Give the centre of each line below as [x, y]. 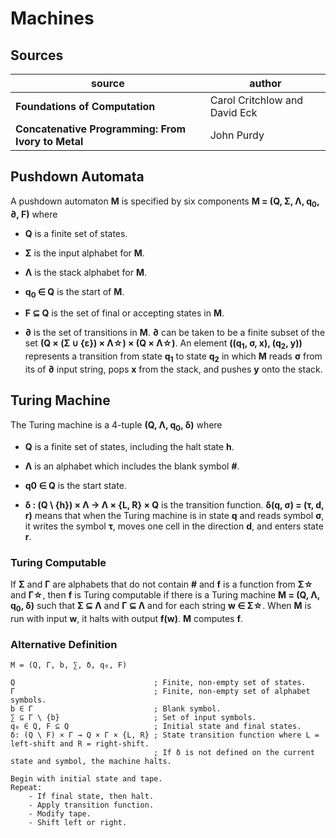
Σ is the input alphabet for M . [84, 253]
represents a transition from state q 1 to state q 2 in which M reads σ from [173, 357]
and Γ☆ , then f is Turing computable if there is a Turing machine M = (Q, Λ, [165, 594]
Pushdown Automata [77, 177]
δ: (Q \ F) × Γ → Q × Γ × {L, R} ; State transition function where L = [165, 735]
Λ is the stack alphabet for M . [86, 272]
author [265, 83]
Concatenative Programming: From [101, 129]
